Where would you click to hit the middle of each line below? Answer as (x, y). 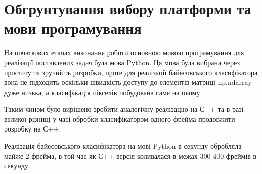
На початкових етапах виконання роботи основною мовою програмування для (124, 52)
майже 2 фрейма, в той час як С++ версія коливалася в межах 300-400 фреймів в (130, 156)
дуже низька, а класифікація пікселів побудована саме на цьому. (103, 92)
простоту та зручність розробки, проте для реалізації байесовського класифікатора (131, 72)
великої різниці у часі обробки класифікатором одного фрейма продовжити (120, 119)
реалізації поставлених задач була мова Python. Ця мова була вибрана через (122, 62)
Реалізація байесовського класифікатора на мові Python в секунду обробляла (123, 146)
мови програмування (73, 28)
